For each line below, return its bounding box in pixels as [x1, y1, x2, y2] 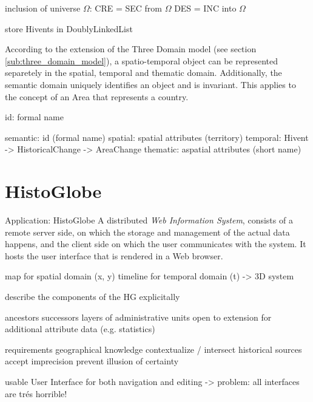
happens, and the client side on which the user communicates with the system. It [5, 237, 306, 250]
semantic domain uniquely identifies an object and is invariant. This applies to [5, 78, 296, 90]
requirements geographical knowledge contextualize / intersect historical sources [5, 342, 302, 355]
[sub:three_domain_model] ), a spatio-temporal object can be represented [5, 54, 278, 67]
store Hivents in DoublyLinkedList [5, 22, 133, 35]
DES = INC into [174, 2, 237, 14]
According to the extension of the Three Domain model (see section [5, 43, 257, 55]
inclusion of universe [5, 2, 81, 14]
